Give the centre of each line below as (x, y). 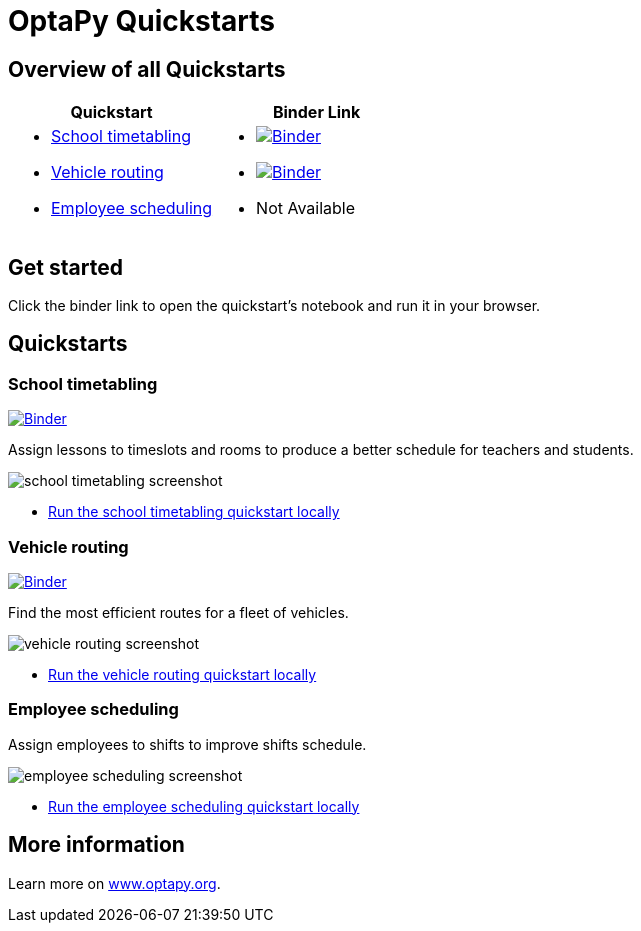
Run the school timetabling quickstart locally (194, 512)
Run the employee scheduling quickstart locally (204, 806)
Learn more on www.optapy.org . (114, 883)
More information (96, 845)
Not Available (306, 208)
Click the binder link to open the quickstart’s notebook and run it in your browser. (274, 306)
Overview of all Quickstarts (147, 69)
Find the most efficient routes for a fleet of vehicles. (178, 612)
